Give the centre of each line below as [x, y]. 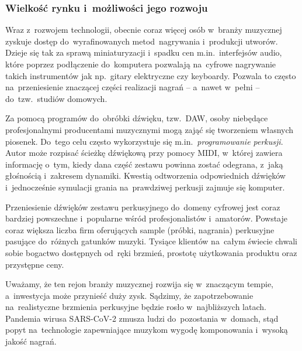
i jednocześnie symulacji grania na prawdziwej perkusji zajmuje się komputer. [145, 187]
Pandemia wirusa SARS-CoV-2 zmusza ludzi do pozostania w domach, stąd [142, 318]
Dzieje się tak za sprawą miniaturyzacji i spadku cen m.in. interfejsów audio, [144, 52]
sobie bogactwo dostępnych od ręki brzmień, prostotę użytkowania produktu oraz [151, 252]
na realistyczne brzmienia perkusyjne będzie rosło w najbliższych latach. [136, 307]
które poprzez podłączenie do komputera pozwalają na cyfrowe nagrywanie [141, 64]
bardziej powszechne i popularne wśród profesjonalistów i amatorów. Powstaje [147, 218]
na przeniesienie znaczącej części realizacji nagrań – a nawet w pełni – [133, 87]
